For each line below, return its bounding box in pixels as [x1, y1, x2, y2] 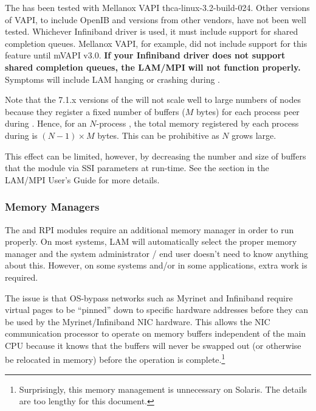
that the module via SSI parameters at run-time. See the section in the [5, 161, 269, 174]
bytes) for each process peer [196, 105, 300, 118]
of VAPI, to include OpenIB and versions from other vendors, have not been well [5, 13, 306, 26]
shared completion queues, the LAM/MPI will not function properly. [5, 60, 301, 73]
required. [5, 270, 38, 283]
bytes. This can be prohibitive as [97, 128, 219, 141]
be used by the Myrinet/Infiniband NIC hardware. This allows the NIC [5, 315, 270, 328]
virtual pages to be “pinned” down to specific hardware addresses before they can [5, 303, 309, 316]
